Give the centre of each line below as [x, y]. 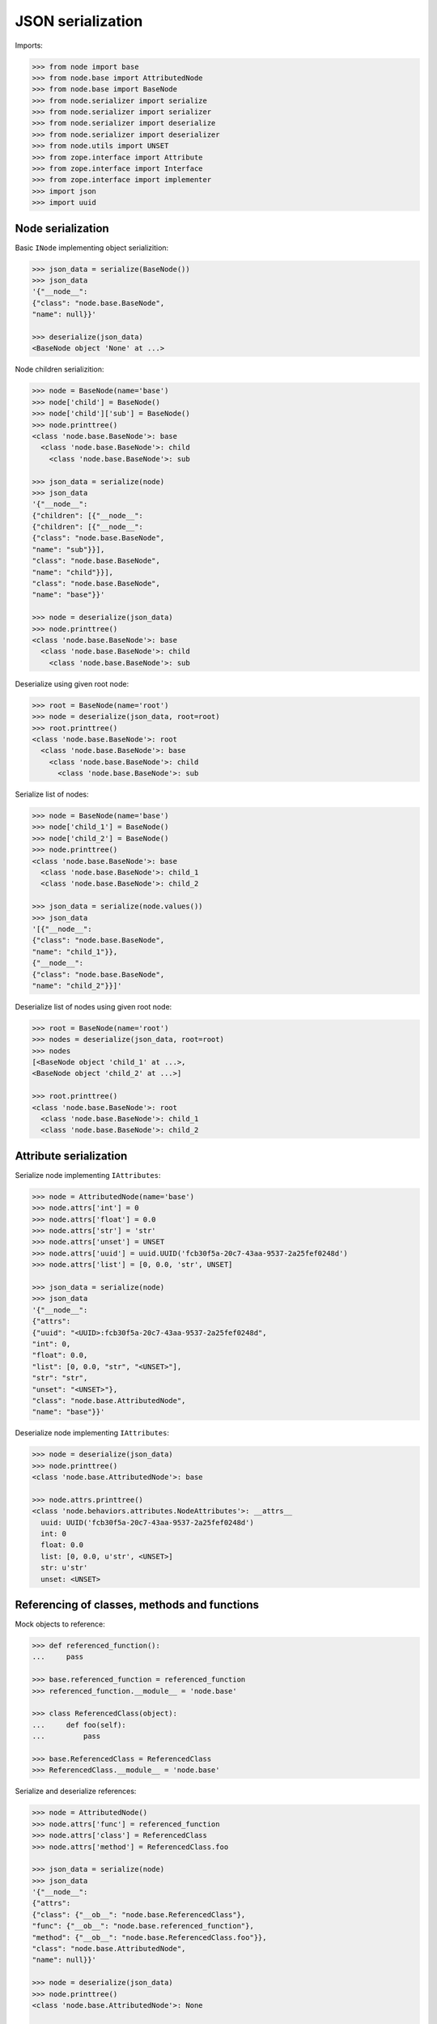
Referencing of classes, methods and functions [137, 1604]
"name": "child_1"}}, [75, 952]
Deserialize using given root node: [72, 683]
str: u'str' [64, 1568]
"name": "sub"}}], [68, 549]
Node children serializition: [59, 369]
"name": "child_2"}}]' [77, 985]
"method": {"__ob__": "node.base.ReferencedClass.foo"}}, [149, 1937]
